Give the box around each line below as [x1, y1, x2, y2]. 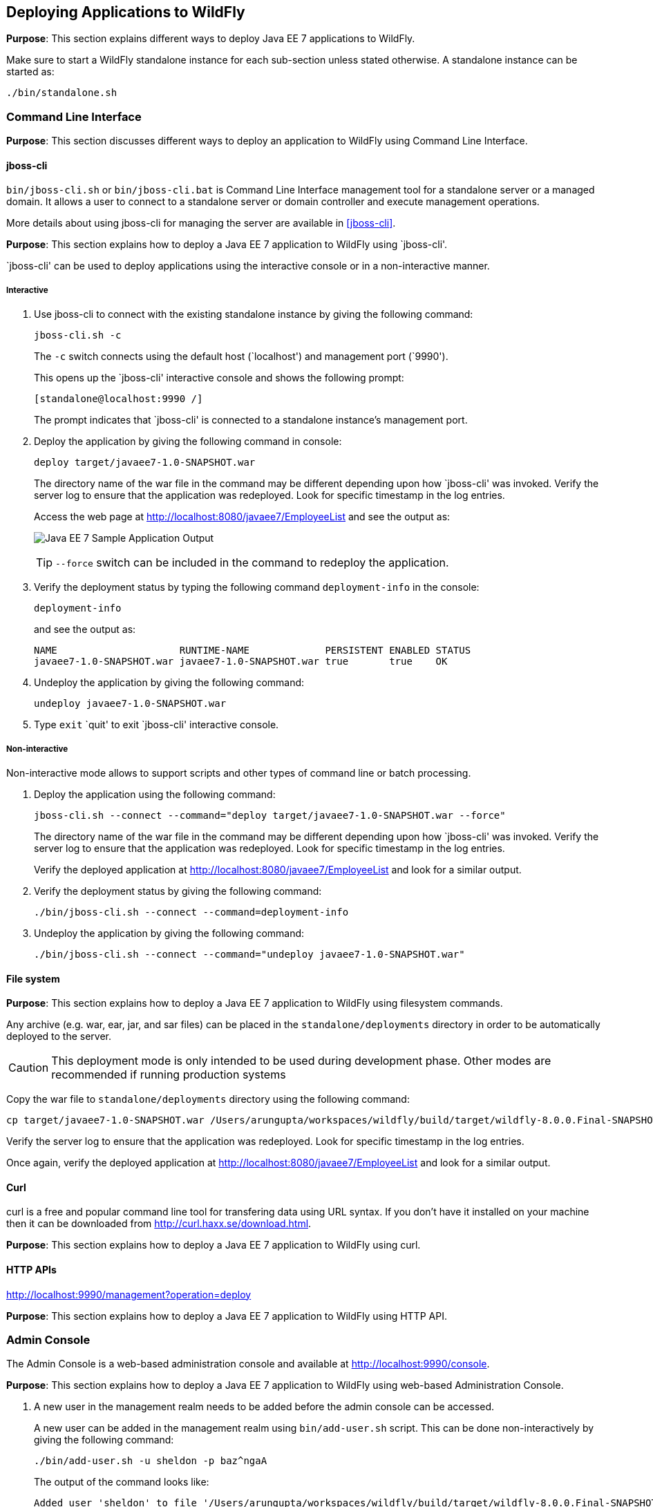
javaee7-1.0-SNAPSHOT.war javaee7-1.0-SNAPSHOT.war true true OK [34, 656, 448, 667]
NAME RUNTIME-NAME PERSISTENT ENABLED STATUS [34, 645, 471, 656]
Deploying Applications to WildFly [6, 3, 245, 21]
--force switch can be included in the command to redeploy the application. [55, 556, 449, 570]
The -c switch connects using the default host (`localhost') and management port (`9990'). [34, 350, 448, 363]
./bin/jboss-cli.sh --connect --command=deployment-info [34, 906, 349, 918]
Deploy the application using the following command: [34, 788, 276, 800]
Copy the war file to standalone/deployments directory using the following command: [6, 1093, 410, 1106]
